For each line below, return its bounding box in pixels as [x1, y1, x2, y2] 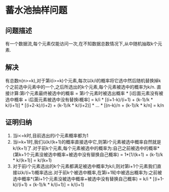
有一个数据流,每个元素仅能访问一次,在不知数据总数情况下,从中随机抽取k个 [5, 41, 158, 46]
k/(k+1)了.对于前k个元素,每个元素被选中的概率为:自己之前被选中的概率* [12, 145, 160, 151]
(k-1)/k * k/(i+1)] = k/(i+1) [32, 181, 85, 187]
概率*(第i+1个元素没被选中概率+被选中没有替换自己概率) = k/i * [21, 175, 152, 182]
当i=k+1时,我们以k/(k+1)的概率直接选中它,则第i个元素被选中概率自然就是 [12, 138, 161, 145]
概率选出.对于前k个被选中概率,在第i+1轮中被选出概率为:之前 [34, 169, 158, 175]
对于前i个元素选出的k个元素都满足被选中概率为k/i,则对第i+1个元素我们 [12, 163, 157, 169]
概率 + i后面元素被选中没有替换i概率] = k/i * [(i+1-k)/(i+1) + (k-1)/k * [14, 97, 153, 103]
